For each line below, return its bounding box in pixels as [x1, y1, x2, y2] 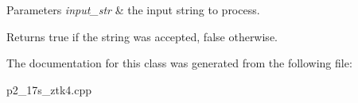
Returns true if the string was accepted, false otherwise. [6, 28, 278, 44]
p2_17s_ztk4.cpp [6, 81, 92, 97]
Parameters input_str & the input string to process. [6, 2, 260, 17]
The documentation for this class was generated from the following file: [6, 55, 352, 71]
